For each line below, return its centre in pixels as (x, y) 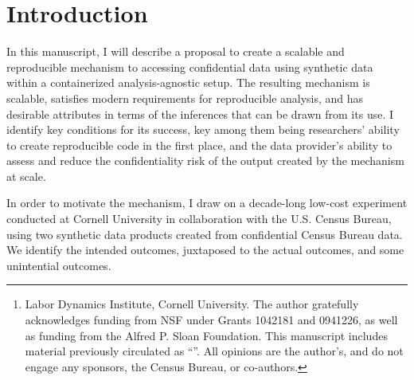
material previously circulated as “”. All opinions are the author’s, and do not (214, 351)
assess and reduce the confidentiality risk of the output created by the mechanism (205, 161)
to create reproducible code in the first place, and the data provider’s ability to (199, 145)
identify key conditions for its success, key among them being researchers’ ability (203, 129)
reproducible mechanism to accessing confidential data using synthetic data (190, 67)
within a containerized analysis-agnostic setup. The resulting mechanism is (188, 82)
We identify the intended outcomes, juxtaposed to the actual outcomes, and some (205, 250)
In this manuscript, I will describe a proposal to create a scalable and (176, 51)
